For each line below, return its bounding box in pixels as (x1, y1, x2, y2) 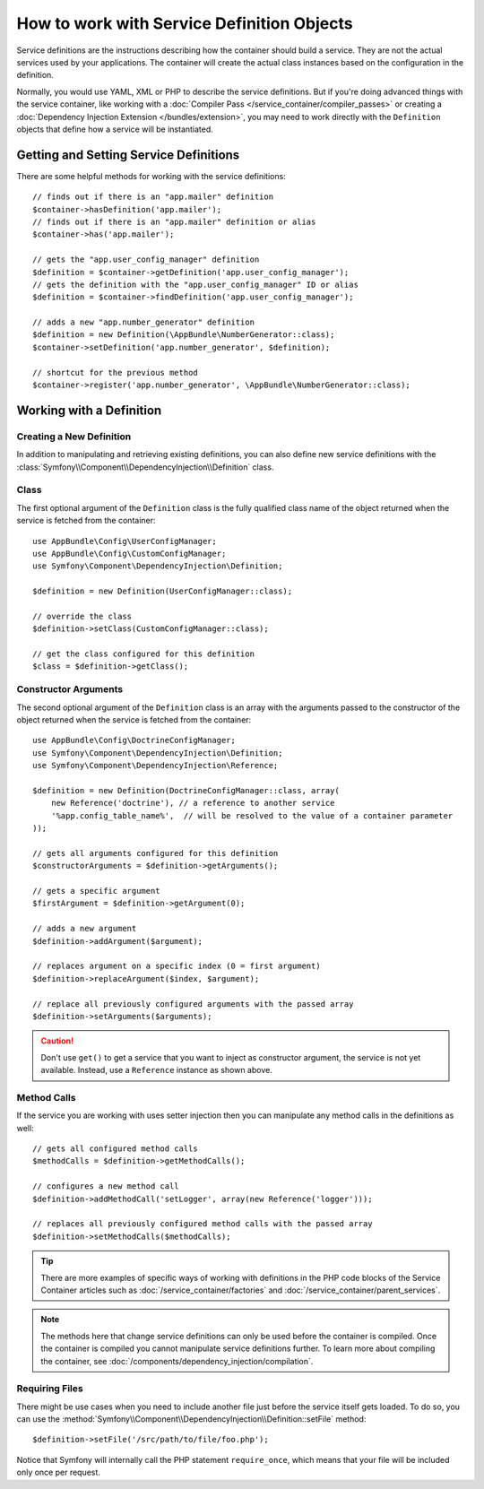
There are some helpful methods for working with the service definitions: (16, 170, 286, 181)
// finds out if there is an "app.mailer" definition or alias (32, 216, 316, 227)
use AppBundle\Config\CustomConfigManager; (32, 548, 227, 558)
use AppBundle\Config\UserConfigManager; (32, 536, 217, 546)
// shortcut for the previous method (32, 368, 199, 377)
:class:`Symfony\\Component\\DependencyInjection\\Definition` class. (16, 462, 274, 472)
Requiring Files (16, 1382, 84, 1395)
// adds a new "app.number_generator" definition (32, 317, 255, 327)
